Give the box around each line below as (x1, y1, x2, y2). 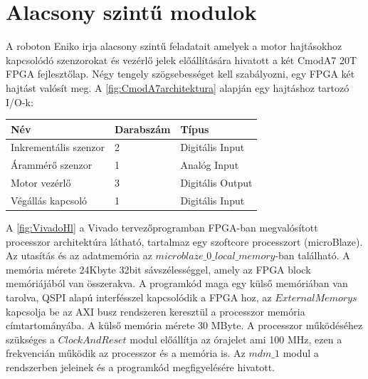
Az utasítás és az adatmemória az (6, 248, 152, 263)
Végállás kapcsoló (11, 192, 88, 207)
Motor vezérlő (11, 175, 71, 190)
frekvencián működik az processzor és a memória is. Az (6, 346, 246, 360)
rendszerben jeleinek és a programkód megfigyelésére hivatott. (6, 360, 275, 374)
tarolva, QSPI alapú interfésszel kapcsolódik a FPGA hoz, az (6, 290, 272, 305)
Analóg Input (180, 157, 239, 172)
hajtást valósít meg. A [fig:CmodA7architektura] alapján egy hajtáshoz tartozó (6, 80, 349, 95)
